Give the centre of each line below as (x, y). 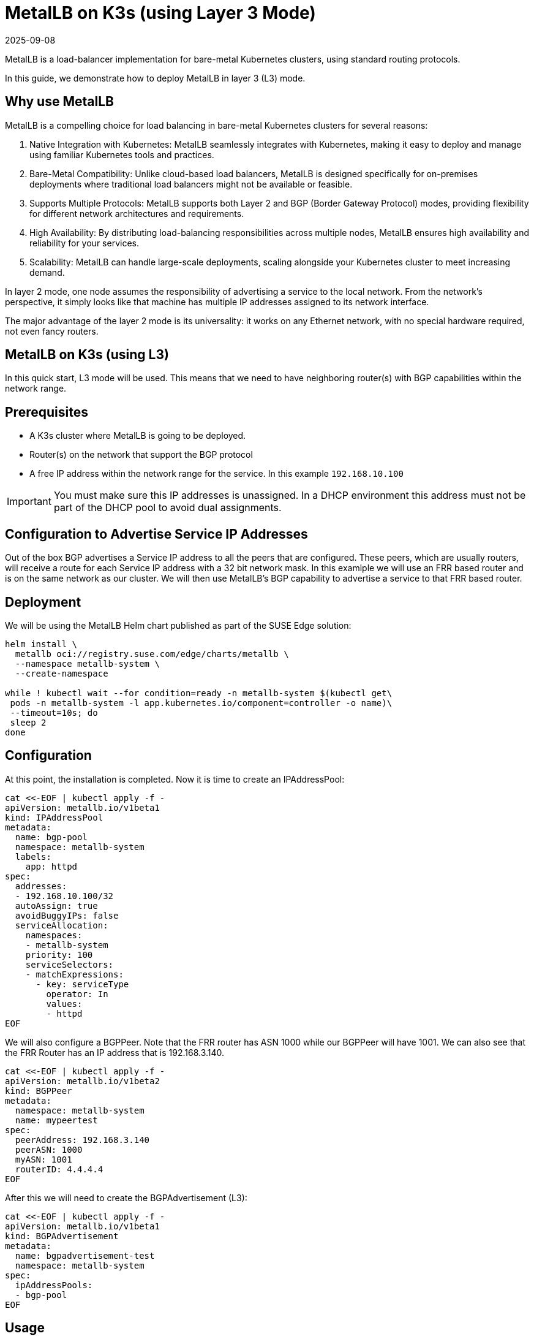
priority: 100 (59, 955)
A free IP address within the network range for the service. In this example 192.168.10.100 (216, 474)
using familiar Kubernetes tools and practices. (122, 154)
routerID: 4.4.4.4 (59, 1169)
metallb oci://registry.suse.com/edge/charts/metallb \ (152, 654)
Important (29, 502)
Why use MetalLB (59, 102)
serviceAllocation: (62, 925)
